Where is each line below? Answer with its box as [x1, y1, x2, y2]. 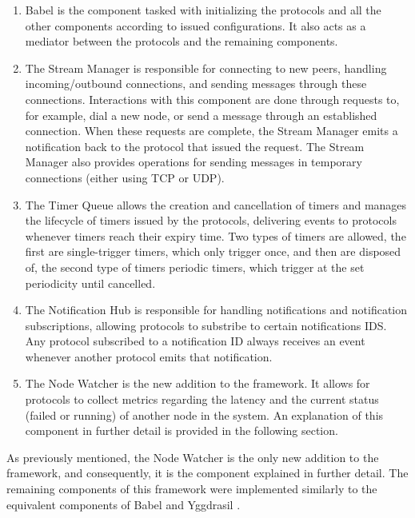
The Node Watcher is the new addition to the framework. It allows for [25, 375, 370, 392]
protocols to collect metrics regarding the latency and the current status [25, 391, 379, 408]
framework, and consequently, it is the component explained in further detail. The [6, 464, 409, 481]
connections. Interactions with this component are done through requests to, [25, 90, 400, 107]
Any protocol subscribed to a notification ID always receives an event [25, 333, 365, 349]
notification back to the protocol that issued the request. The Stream [25, 137, 365, 154]
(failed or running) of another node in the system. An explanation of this [25, 406, 384, 423]
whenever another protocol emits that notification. [25, 348, 273, 365]
